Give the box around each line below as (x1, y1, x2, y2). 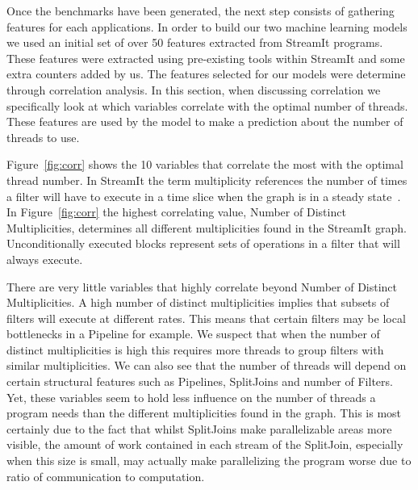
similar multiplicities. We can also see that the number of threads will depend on (6, 357, 407, 374)
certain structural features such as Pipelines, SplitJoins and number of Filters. (6, 373, 393, 390)
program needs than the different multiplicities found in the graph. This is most (6, 404, 402, 421)
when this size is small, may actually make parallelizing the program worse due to (6, 452, 412, 469)
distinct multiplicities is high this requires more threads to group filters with (6, 341, 384, 358)
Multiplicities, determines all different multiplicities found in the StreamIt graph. (6, 219, 407, 236)
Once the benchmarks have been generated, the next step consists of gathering (6, 2, 395, 19)
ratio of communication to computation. (6, 467, 205, 484)
